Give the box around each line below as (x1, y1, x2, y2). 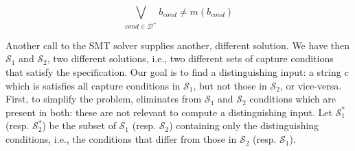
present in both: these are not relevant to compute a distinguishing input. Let (5, 105, 332, 119)
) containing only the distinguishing (169, 118, 319, 133)
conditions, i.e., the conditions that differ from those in (5, 132, 237, 146)
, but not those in (193, 78, 267, 92)
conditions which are (249, 92, 336, 106)
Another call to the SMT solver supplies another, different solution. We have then (5, 38, 350, 52)
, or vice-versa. (280, 78, 342, 92)
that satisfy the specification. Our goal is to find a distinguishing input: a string (5, 65, 341, 79)
